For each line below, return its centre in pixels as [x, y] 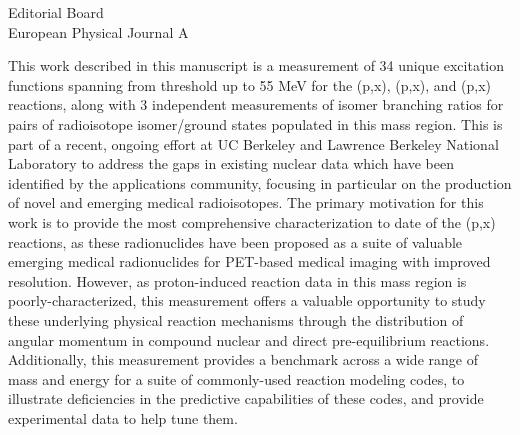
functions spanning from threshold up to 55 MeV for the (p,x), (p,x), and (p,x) [250, 84]
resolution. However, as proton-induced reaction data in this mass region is [237, 280]
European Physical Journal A [98, 31]
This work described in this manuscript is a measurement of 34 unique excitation [256, 65]
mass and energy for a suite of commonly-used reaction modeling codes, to [236, 378]
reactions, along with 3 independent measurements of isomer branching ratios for [256, 104]
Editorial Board [56, 12]
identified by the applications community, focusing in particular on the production [260, 182]
